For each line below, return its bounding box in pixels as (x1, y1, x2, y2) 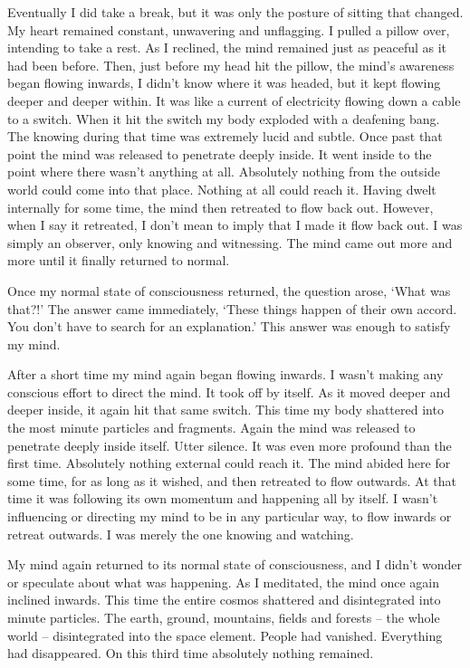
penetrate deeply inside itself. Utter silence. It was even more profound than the (7, 435, 452, 454)
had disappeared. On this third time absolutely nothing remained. (7, 644, 374, 663)
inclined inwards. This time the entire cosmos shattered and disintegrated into (7, 590, 441, 609)
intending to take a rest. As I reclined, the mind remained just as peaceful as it (7, 38, 447, 57)
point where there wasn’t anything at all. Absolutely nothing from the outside (7, 162, 440, 181)
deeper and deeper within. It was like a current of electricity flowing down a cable (7, 91, 461, 110)
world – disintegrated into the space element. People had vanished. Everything (7, 625, 443, 644)
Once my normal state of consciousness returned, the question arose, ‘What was (7, 281, 451, 300)
